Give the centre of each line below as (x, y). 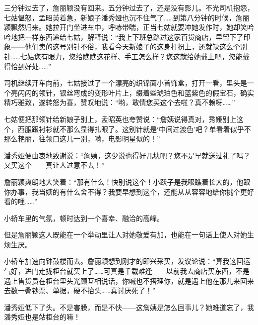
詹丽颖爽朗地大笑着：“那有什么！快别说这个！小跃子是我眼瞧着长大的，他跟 (127, 181)
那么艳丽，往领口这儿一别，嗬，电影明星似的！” (82, 139)
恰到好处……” (31, 66)
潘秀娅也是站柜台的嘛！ (42, 317)
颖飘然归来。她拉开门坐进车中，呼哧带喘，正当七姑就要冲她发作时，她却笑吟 (129, 27)
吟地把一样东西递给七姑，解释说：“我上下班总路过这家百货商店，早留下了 (124, 37)
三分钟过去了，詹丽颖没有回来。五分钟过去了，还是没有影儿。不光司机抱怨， (129, 7)
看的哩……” (21, 201)
